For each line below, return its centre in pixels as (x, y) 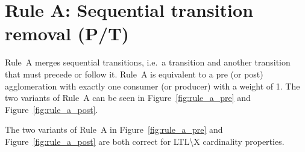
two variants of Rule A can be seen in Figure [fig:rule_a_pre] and (128, 98)
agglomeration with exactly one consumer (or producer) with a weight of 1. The (152, 86)
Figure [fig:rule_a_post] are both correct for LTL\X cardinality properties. (145, 141)
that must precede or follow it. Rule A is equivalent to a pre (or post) (134, 74)
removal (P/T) (67, 33)
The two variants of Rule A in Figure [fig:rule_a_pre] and (114, 129)
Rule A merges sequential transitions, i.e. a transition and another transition (148, 62)
